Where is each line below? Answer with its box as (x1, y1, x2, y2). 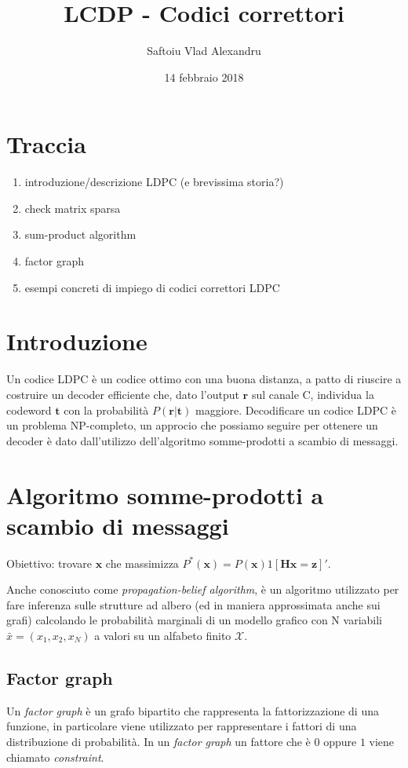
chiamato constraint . (6, 748, 104, 765)
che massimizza (105, 554, 179, 571)
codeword (6, 401, 52, 418)
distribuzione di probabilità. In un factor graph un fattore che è (6, 733, 311, 749)
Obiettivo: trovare (6, 554, 92, 571)
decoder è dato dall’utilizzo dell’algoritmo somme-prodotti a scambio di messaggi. (6, 432, 399, 448)
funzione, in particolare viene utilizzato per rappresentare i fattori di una (6, 718, 357, 734)
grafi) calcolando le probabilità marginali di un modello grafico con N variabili (6, 612, 382, 628)
